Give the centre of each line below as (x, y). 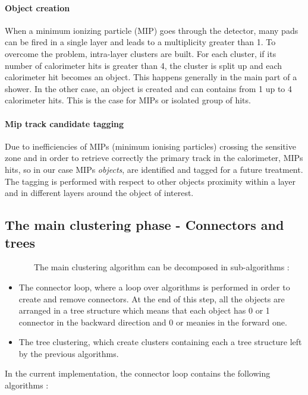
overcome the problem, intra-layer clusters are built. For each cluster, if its (141, 53)
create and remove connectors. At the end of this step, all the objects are (152, 298)
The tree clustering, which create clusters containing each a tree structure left (160, 342)
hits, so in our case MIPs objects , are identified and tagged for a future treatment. (154, 169)
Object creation (37, 7)
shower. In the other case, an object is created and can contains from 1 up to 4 (149, 88)
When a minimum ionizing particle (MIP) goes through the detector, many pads (152, 30)
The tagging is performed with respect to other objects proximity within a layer (150, 181)
